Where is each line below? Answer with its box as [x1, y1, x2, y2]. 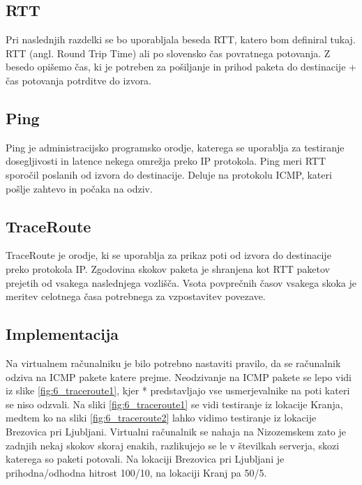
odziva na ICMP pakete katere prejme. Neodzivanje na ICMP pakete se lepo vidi [6, 369, 352, 384]
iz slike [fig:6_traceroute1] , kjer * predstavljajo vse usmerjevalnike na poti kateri [6, 383, 350, 398]
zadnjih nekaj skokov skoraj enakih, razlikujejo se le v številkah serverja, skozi [6, 438, 340, 452]
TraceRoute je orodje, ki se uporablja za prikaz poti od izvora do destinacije [6, 248, 331, 262]
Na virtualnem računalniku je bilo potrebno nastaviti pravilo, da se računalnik [6, 355, 341, 370]
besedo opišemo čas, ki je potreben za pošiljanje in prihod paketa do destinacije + [6, 59, 356, 74]
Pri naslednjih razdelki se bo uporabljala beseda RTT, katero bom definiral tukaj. [6, 32, 356, 47]
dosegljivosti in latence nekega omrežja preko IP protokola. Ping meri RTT [6, 154, 326, 168]
